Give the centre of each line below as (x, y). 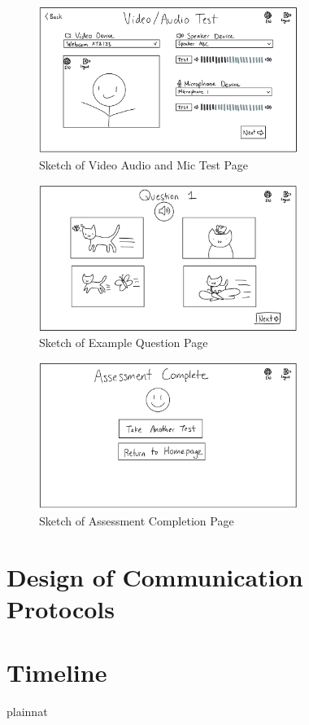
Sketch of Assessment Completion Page (137, 520)
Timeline (57, 672)
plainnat (27, 712)
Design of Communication (155, 576)
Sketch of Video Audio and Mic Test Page (144, 165)
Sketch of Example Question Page (124, 343)
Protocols (61, 608)
